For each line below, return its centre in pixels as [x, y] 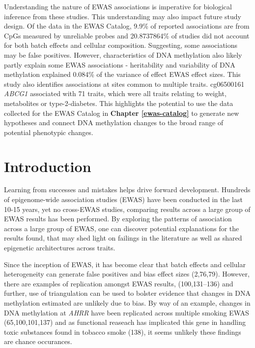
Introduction [48, 166]
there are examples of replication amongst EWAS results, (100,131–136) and [119, 283]
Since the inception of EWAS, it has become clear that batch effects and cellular [125, 264]
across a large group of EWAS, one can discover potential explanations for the [122, 228]
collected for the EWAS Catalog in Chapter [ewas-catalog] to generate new [122, 113]
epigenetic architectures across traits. [60, 247]
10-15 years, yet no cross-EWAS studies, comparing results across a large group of [127, 209]
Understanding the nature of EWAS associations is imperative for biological [118, 6]
